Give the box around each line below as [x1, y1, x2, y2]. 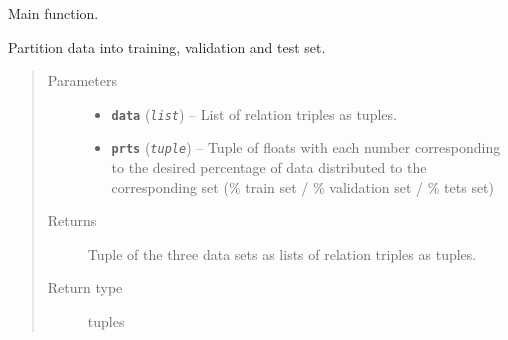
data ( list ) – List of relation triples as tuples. [111, 103, 397, 124]
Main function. [8, 3, 99, 23]
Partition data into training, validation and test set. [8, 36, 326, 57]
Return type [47, 277, 123, 298]
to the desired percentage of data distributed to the [111, 157, 427, 178]
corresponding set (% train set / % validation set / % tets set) [111, 176, 495, 197]
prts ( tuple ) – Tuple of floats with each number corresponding [111, 137, 501, 158]
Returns [47, 210, 97, 231]
